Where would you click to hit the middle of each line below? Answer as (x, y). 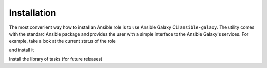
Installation (33, 13)
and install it (22, 50)
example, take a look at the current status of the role (62, 41)
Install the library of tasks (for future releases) (56, 59)
